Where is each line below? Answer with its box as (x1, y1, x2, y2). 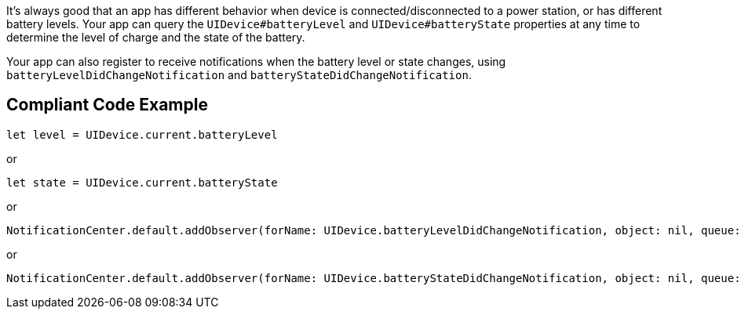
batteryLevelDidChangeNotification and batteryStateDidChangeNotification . (6, 68, 472, 81)
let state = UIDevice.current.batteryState (6, 176, 278, 189)
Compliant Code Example (6, 95, 208, 115)
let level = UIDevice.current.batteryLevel (6, 128, 278, 141)
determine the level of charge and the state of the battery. (6, 31, 305, 44)
